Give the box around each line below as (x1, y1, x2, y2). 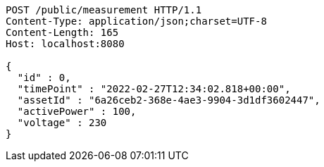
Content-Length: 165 (6, 27, 119, 38)
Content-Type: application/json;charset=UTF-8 (6, 16, 267, 27)
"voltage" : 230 (17, 117, 107, 128)
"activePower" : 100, (17, 106, 137, 117)
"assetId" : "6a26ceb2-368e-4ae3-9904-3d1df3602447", (17, 94, 320, 106)
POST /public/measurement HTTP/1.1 (6, 4, 202, 16)
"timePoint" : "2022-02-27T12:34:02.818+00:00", (17, 83, 291, 94)
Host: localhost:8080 (6, 38, 125, 49)
